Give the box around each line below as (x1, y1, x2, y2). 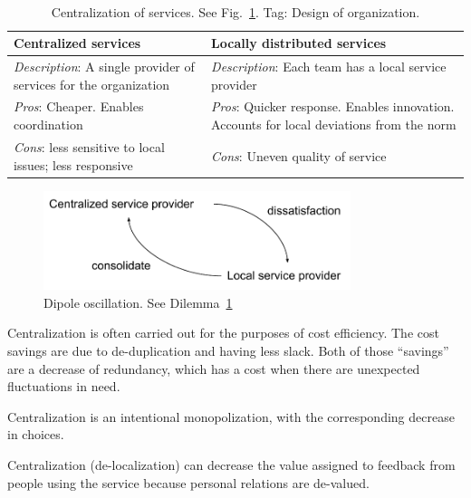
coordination (14, 115, 83, 134)
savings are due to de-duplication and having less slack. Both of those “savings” (7, 341, 449, 360)
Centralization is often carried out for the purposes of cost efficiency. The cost (7, 323, 439, 342)
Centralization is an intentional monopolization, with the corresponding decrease (7, 407, 455, 426)
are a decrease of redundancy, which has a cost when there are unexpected (7, 359, 420, 378)
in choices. (7, 425, 64, 444)
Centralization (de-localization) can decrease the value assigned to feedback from (7, 455, 456, 474)
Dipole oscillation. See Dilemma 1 (43, 292, 233, 311)
